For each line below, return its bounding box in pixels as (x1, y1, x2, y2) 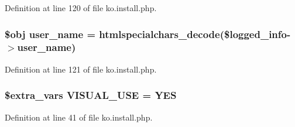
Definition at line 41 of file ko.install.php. (5, 111, 153, 123)
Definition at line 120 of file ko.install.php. (5, 2, 157, 13)
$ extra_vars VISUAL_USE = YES (5, 88, 177, 102)
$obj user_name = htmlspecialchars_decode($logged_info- (5, 26, 291, 41)
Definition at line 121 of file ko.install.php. (5, 63, 157, 75)
